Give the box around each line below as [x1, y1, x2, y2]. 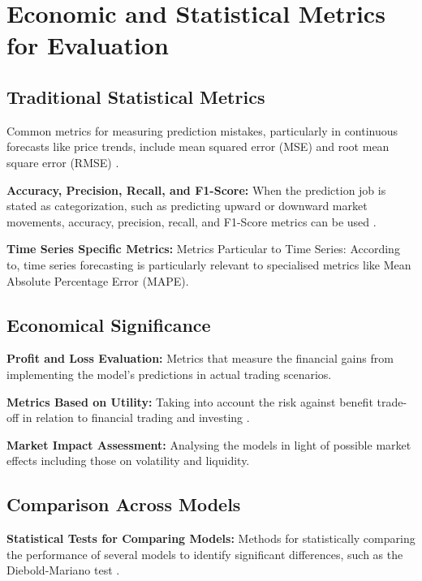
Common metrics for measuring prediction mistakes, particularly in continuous [6, 122, 398, 139]
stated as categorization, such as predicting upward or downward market [6, 197, 368, 214]
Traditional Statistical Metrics [6, 84, 265, 109]
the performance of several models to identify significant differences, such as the [6, 545, 403, 562]
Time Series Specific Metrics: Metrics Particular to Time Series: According [6, 240, 400, 257]
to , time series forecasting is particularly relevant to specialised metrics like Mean [6, 256, 411, 273]
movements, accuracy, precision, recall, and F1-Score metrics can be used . [6, 213, 377, 230]
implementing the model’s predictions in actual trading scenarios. [6, 365, 332, 382]
